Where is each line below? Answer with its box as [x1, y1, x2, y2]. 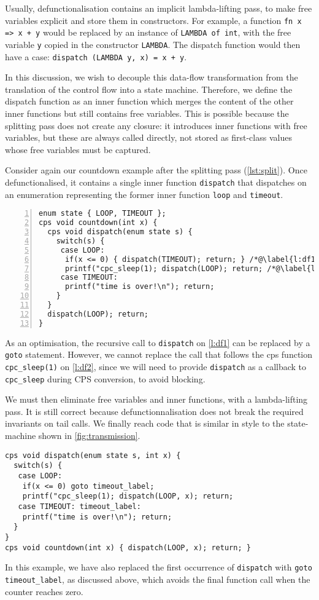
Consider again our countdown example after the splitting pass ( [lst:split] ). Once [5, 164, 307, 176]
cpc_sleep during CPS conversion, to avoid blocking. [5, 372, 206, 385]
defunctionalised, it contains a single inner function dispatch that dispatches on [5, 175, 307, 188]
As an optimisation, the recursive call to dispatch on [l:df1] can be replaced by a [5, 336, 310, 349]
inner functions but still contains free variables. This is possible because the [5, 107, 289, 119]
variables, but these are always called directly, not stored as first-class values [5, 131, 292, 144]
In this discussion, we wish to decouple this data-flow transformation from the [5, 71, 298, 84]
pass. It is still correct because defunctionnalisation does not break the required [5, 405, 304, 417]
